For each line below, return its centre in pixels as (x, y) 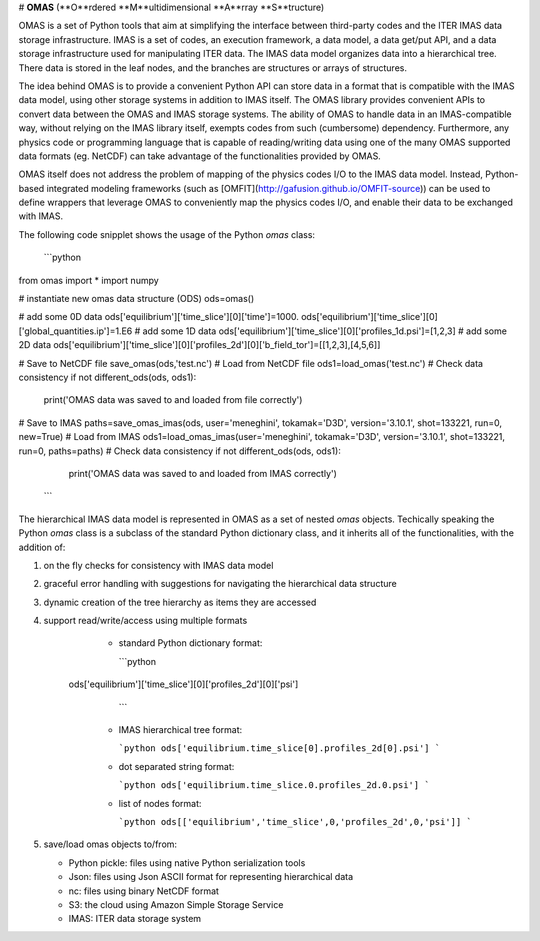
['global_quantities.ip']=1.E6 (75, 331)
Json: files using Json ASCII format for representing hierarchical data (211, 877)
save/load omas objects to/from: (110, 844)
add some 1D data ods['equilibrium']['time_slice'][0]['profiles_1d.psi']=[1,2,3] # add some (324, 331)
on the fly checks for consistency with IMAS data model (158, 565)
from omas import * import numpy (88, 280)
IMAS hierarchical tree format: (180, 730)
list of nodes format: (160, 803)
